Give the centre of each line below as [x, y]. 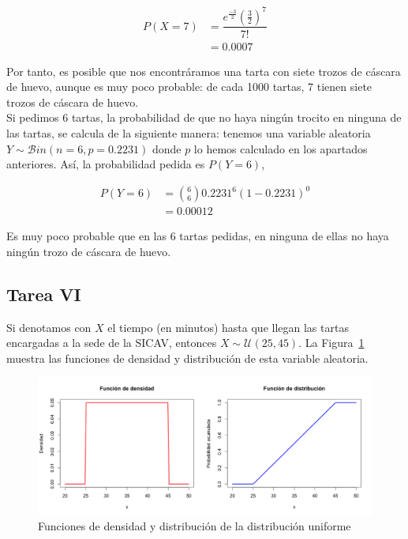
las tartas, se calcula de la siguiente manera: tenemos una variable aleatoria [189, 132]
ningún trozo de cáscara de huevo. [89, 251]
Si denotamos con [49, 327]
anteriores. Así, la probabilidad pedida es [106, 164]
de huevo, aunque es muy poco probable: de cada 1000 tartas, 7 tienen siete [189, 87]
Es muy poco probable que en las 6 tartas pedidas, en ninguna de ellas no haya [198, 236]
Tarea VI [44, 294]
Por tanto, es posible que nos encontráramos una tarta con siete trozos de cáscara [204, 71]
